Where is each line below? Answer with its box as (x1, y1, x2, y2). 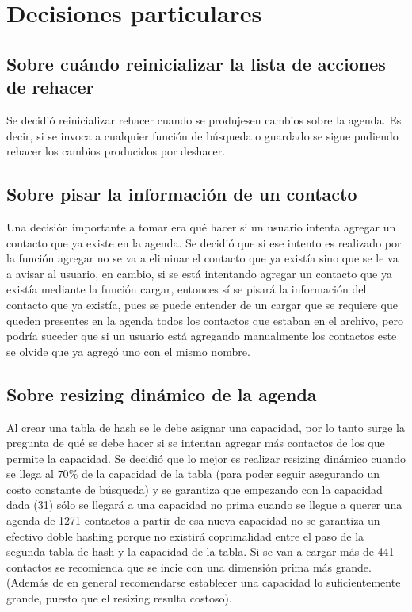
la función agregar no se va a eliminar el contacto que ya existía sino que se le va (6, 250, 399, 266)
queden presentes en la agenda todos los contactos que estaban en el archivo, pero (6, 312, 404, 328)
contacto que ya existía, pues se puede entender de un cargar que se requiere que (6, 296, 398, 312)
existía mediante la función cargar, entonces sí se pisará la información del (6, 281, 367, 297)
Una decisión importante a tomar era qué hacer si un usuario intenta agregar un (6, 218, 396, 235)
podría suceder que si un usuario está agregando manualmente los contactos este (6, 327, 397, 344)
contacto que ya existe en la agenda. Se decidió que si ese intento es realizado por (6, 234, 402, 251)
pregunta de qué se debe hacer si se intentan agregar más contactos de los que (6, 434, 385, 451)
